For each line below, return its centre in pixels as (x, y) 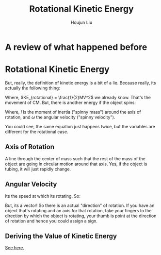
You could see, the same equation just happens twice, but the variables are (80, 126)
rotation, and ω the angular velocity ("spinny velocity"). (60, 117)
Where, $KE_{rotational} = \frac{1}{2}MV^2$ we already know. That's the (78, 97)
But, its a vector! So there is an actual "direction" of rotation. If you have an (80, 205)
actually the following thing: (33, 88)
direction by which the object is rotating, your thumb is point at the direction (81, 216)
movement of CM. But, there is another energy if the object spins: (70, 102)
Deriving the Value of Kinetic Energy (61, 236)
